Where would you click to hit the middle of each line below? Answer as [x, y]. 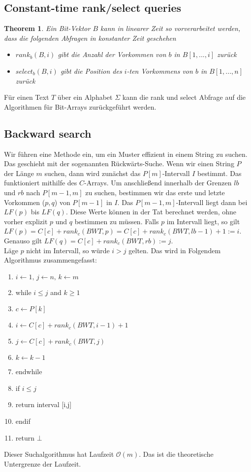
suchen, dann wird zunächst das [93, 173]
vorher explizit [26, 221]
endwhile [29, 371]
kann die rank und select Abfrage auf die [184, 97]
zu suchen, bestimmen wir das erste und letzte [155, 192]
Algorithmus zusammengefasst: [50, 260]
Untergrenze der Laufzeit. [43, 463]
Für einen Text [27, 97]
